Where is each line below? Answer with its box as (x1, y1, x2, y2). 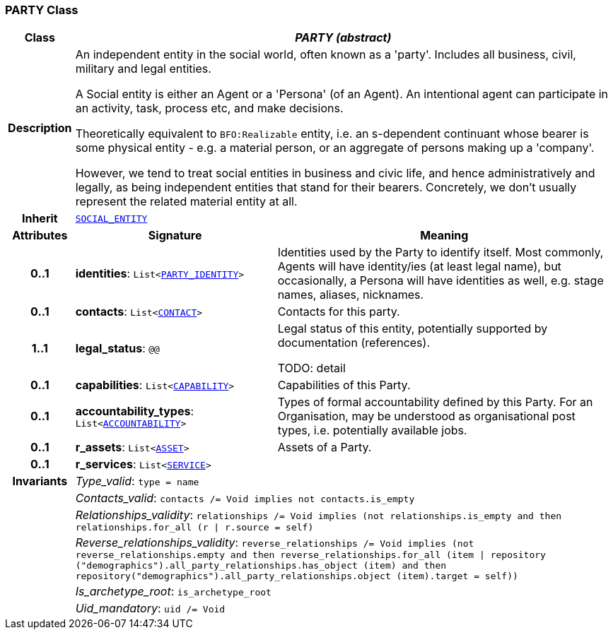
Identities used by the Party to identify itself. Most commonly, (277, 245, 604, 260)
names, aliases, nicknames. (277, 287, 424, 302)
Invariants (12, 474, 68, 489)
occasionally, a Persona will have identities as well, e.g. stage (277, 273, 604, 288)
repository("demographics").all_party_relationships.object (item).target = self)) (75, 571, 518, 582)
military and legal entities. (75, 61, 211, 76)
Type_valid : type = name (75, 474, 199, 489)
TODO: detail (277, 361, 346, 376)
